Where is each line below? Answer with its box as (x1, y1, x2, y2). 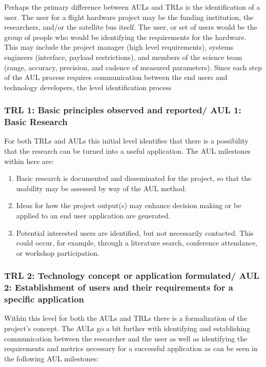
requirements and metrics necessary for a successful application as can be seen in (4, 343, 258, 354)
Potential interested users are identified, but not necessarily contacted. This (16, 227, 254, 238)
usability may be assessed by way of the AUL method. (16, 182, 187, 193)
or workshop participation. (16, 247, 99, 258)
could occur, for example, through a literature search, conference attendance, (16, 237, 258, 248)
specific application (4, 293, 85, 305)
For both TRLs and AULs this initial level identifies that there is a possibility (4, 135, 249, 146)
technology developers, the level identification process (4, 81, 172, 92)
